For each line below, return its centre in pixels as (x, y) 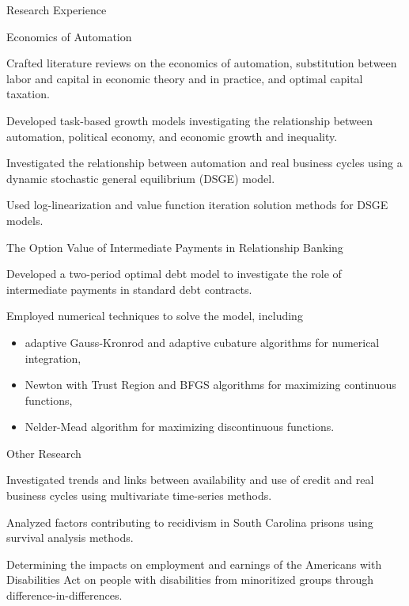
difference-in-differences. (64, 595)
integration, (53, 358)
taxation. (28, 94)
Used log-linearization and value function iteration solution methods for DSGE (197, 205)
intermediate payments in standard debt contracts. (129, 289)
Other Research (44, 453)
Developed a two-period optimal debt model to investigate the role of (174, 274)
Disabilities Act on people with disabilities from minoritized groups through (190, 579)
